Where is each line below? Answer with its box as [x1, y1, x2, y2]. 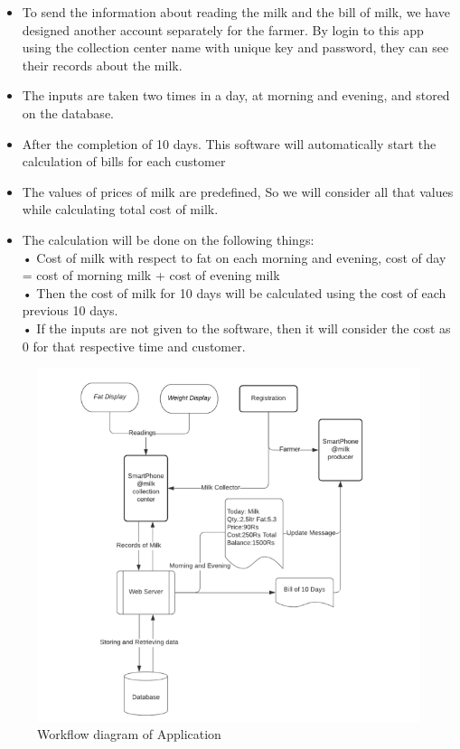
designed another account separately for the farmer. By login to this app [22, 20, 424, 39]
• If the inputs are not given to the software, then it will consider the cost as [22, 318, 451, 337]
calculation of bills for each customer [22, 152, 226, 171]
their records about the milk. [22, 55, 183, 74]
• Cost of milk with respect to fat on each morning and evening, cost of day [22, 248, 446, 267]
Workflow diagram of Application [37, 725, 221, 744]
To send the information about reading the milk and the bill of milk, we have [22, 3, 450, 21]
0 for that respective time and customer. [22, 336, 246, 355]
